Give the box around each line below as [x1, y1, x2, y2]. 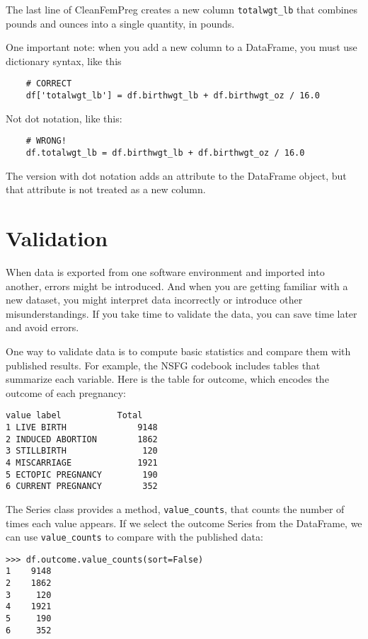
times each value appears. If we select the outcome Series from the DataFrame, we [6, 515, 362, 530]
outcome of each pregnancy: [6, 385, 126, 400]
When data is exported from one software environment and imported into [6, 264, 325, 279]
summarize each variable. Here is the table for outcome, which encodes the [6, 372, 329, 386]
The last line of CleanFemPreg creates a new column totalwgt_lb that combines [6, 2, 358, 16]
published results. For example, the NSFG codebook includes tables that [6, 357, 321, 372]
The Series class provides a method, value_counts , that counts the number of [6, 501, 345, 516]
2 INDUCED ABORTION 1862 [6, 434, 158, 444]
